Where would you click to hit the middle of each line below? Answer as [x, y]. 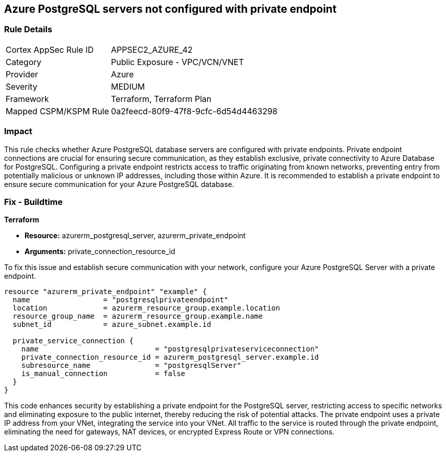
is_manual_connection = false [103, 374]
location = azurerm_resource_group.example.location [146, 308]
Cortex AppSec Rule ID [50, 49]
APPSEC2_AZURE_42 [152, 49]
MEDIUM [128, 86]
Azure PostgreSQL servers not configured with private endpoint [170, 9]
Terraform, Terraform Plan [161, 99]
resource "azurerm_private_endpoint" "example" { [106, 292]
